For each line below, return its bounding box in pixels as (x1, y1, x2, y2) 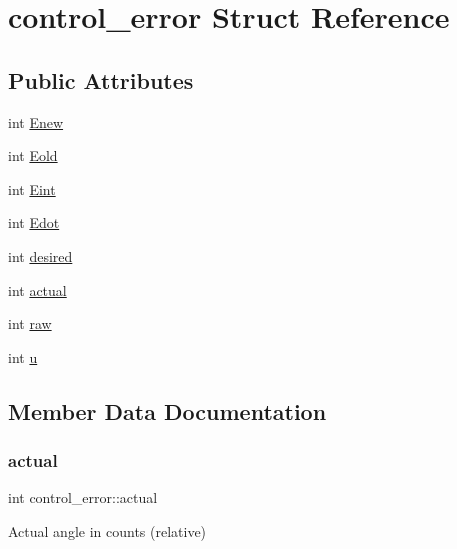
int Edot (8, 212, 60, 233)
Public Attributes (8, 64, 194, 95)
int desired (8, 245, 73, 266)
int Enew (8, 111, 64, 132)
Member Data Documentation (8, 395, 327, 426)
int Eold (8, 145, 58, 166)
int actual (8, 279, 67, 300)
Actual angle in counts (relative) (8, 520, 207, 541)
